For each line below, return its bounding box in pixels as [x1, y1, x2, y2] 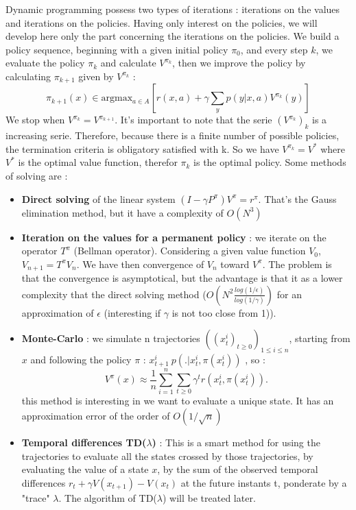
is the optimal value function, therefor [18, 155, 178, 169]
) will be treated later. [163, 490, 256, 505]
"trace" [21, 490, 50, 505]
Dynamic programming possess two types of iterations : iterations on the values [5, 2, 340, 16]
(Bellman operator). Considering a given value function [73, 243, 306, 258]
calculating [5, 69, 51, 83]
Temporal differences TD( [21, 435, 147, 449]
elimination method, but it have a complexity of [21, 205, 224, 219]
